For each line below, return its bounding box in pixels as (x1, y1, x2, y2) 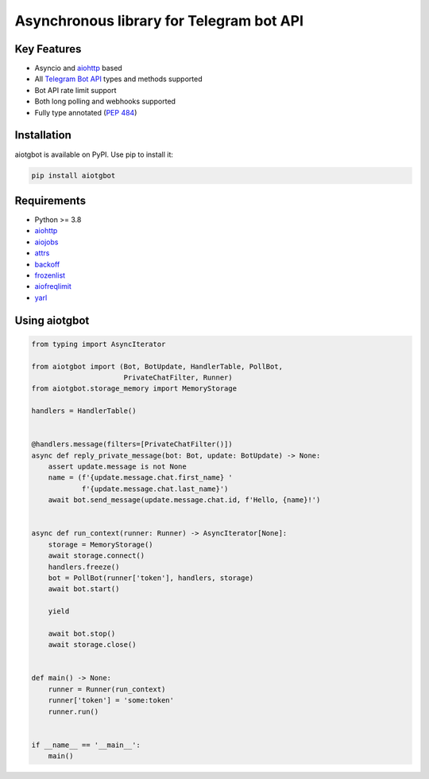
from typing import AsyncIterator (31, 339, 166, 349)
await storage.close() (48, 641, 137, 649)
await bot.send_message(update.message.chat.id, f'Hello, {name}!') (48, 496, 321, 504)
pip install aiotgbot (31, 171, 116, 180)
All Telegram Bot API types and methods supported (34, 74, 203, 84)
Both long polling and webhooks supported (34, 96, 176, 107)
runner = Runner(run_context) (48, 684, 166, 694)
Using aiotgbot (14, 314, 90, 327)
